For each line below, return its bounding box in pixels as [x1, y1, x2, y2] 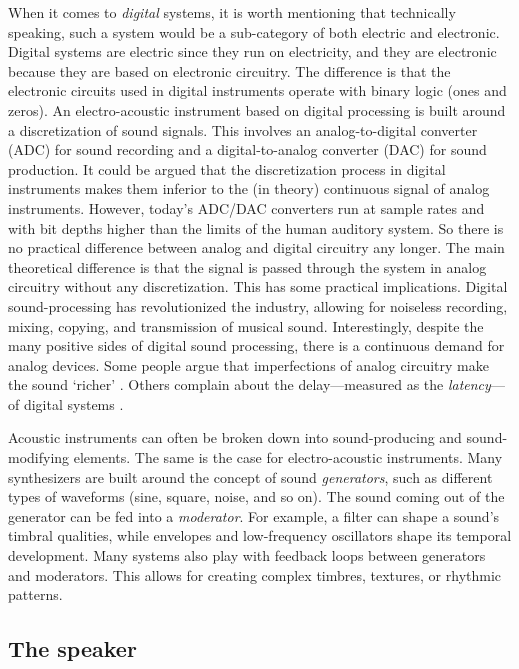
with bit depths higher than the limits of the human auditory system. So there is [8, 217, 504, 238]
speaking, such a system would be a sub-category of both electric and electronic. [8, 21, 500, 42]
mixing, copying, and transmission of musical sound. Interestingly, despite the [8, 315, 484, 336]
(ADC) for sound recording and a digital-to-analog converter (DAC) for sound [8, 139, 487, 160]
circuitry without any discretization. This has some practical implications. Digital [8, 276, 508, 297]
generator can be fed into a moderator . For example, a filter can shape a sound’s [8, 505, 500, 526]
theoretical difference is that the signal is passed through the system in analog [8, 256, 487, 277]
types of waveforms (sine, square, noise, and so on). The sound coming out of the [8, 486, 505, 507]
